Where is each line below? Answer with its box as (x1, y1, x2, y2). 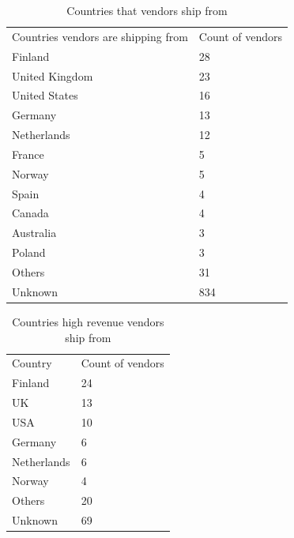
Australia (12, 224, 57, 241)
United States (12, 87, 78, 103)
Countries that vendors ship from (66, 2, 228, 18)
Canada (12, 205, 49, 221)
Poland (12, 244, 46, 261)
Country (12, 355, 52, 371)
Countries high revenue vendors (12, 313, 164, 329)
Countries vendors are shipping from (12, 28, 188, 44)
